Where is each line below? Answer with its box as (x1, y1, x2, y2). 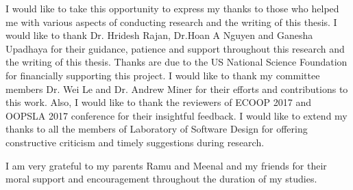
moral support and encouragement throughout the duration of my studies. (5, 172, 317, 186)
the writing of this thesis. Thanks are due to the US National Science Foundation (5, 55, 348, 69)
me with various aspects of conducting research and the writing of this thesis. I (5, 14, 337, 29)
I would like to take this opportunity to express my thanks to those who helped (5, 1, 339, 15)
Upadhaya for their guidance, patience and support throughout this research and (5, 41, 345, 55)
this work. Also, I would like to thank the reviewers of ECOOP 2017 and (5, 95, 312, 109)
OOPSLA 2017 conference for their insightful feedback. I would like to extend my (5, 108, 348, 122)
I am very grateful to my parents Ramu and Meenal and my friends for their (5, 158, 327, 172)
